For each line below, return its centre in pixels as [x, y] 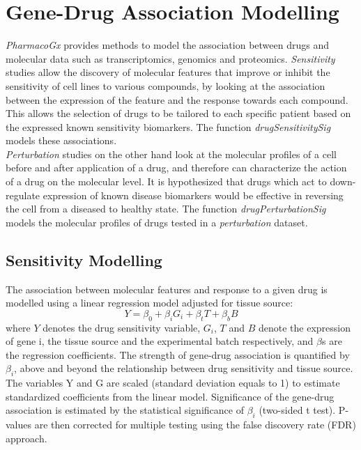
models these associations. [61, 140]
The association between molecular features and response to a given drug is [167, 289]
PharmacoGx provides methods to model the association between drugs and [167, 45]
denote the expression [304, 327]
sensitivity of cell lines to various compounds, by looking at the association [166, 85]
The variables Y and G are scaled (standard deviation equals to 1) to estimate [173, 383]
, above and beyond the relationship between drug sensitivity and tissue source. [184, 368]
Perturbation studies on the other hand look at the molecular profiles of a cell [171, 154]
